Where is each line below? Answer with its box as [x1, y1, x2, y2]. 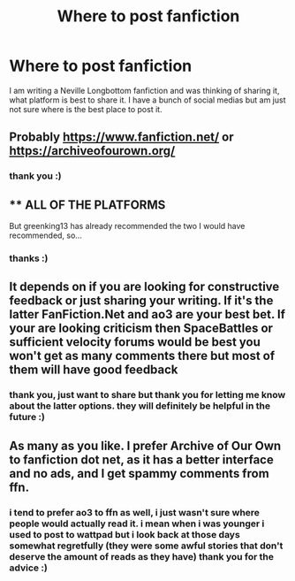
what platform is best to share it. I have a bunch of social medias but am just [9, 95, 286, 105]
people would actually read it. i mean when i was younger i [9, 517, 265, 530]
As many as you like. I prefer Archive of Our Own [9, 438, 282, 453]
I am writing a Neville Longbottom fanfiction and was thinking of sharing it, [9, 85, 280, 96]
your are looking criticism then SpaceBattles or [9, 321, 274, 336]
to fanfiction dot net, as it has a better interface [9, 452, 274, 467]
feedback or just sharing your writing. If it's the [9, 294, 274, 309]
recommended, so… [9, 230, 82, 241]
